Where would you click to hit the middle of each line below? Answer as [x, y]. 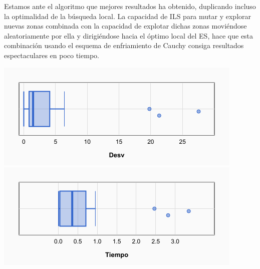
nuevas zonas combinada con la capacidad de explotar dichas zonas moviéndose [125, 26]
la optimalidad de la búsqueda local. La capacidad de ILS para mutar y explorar [127, 16]
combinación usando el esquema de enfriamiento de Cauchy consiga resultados [124, 45]
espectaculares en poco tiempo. [52, 55]
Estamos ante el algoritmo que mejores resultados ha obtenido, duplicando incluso [130, 6]
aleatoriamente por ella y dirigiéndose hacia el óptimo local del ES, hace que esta [129, 35]
